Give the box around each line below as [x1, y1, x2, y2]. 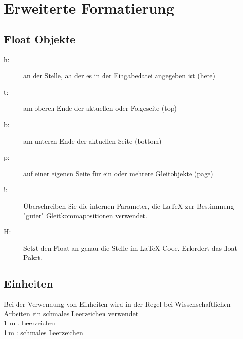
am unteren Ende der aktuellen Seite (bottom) [23, 135, 162, 145]
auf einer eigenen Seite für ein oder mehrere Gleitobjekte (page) [23, 168, 213, 178]
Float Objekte [4, 31, 76, 46]
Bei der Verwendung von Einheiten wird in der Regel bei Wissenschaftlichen [4, 299, 231, 309]
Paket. [23, 252, 42, 262]
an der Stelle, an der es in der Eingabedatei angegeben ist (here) [23, 70, 215, 81]
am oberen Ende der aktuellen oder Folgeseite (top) [23, 103, 177, 113]
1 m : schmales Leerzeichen [4, 327, 83, 337]
